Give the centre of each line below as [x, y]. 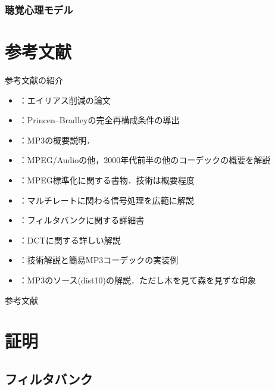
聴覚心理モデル [39, 9]
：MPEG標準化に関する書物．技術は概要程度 [107, 180]
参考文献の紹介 [34, 79]
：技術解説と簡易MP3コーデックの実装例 [99, 260]
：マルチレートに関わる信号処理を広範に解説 [106, 200]
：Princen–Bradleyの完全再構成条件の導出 [99, 120]
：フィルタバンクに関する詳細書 [82, 220]
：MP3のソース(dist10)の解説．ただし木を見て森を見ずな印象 [137, 280]
